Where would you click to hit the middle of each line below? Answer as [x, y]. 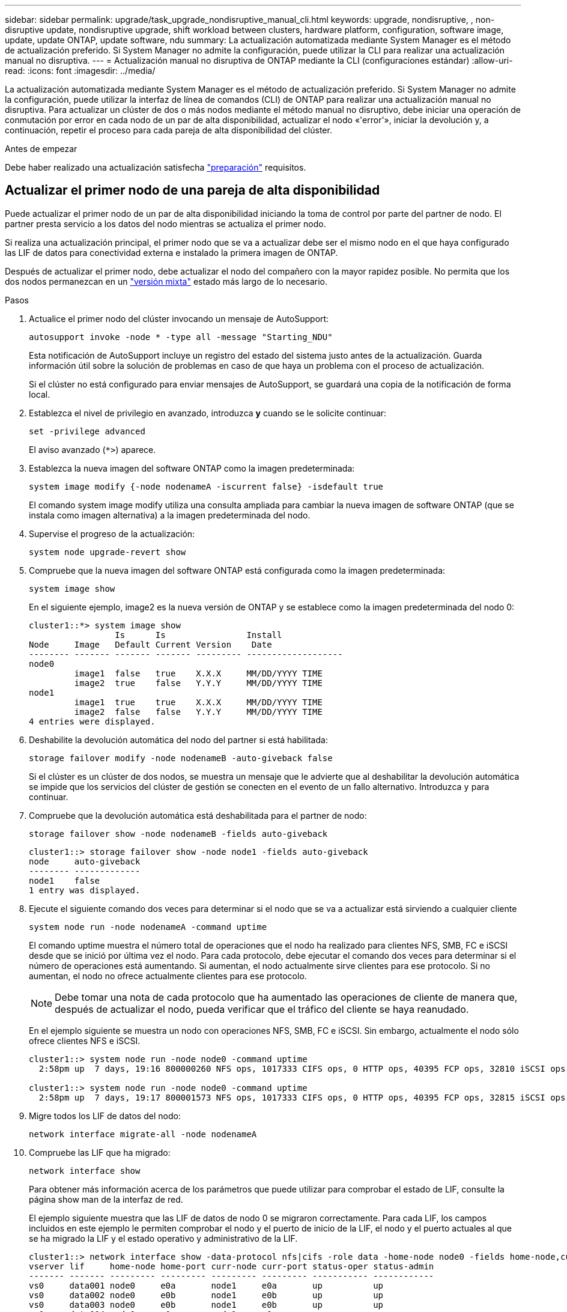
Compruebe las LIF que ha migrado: [100, 1152]
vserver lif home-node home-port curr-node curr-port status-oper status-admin [232, 1266]
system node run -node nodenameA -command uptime [148, 927]
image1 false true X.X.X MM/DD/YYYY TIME [198, 673]
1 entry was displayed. [85, 890]
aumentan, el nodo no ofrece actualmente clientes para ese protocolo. [168, 976]
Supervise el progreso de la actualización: [112, 533]
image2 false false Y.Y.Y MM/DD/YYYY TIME [198, 712]
